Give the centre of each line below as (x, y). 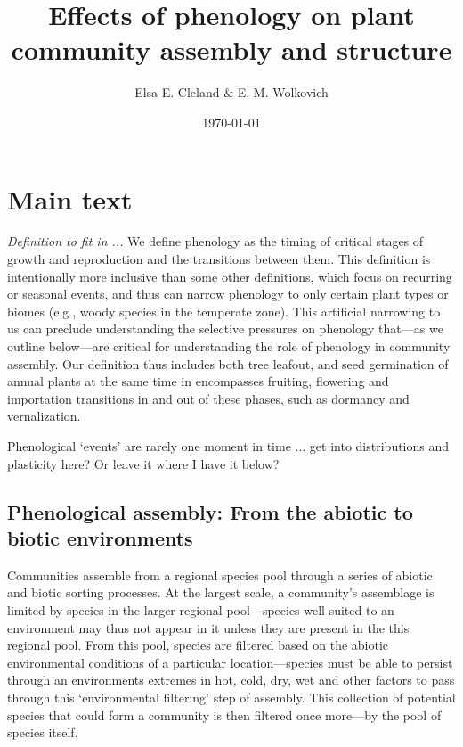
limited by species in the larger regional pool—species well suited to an (201, 609)
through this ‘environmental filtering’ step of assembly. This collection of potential (231, 697)
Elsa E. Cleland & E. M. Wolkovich (231, 92)
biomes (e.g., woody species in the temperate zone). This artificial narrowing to (224, 311)
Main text (70, 198)
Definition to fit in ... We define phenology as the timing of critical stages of (215, 241)
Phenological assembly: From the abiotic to (210, 511)
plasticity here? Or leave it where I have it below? (143, 463)
